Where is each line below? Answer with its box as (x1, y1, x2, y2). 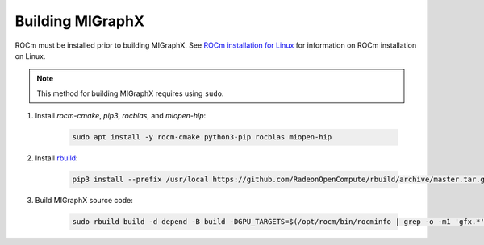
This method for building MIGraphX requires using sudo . (36, 89, 224, 98)
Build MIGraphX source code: (35, 196, 133, 206)
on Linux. (15, 51, 46, 60)
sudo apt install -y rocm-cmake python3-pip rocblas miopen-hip (72, 133, 332, 142)
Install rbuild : (35, 153, 78, 163)
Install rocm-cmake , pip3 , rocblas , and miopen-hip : (35, 111, 207, 121)
